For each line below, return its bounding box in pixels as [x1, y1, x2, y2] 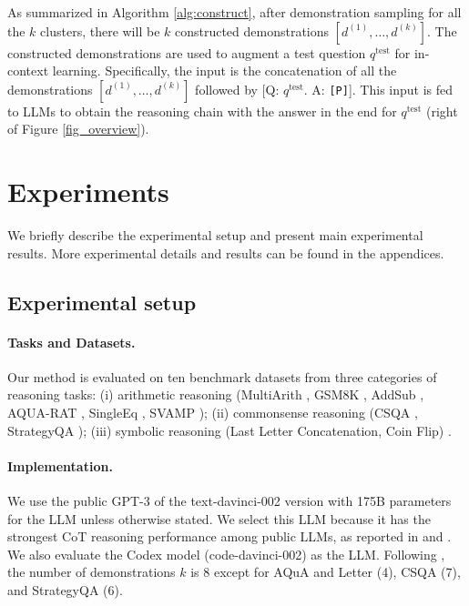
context [7, 61, 49, 80]
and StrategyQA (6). [7, 581, 123, 599]
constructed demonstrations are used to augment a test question [7, 43, 366, 62]
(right [425, 101, 458, 120]
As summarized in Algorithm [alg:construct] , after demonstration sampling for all [7, 3, 462, 21]
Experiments [7, 173, 169, 210]
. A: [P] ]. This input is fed [303, 79, 454, 98]
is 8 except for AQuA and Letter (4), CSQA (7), [190, 562, 461, 581]
